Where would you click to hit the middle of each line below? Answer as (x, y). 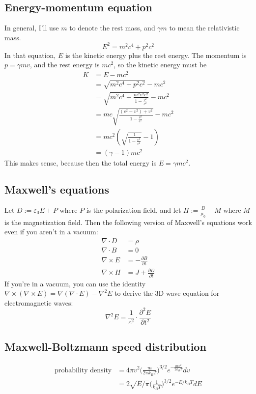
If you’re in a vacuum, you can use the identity (75, 283)
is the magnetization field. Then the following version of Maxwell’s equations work (128, 222)
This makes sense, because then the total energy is (81, 163)
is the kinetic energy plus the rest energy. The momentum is (156, 55)
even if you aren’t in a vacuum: (51, 232)
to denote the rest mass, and (112, 28)
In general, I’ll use (32, 28)
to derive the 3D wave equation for (167, 293)
